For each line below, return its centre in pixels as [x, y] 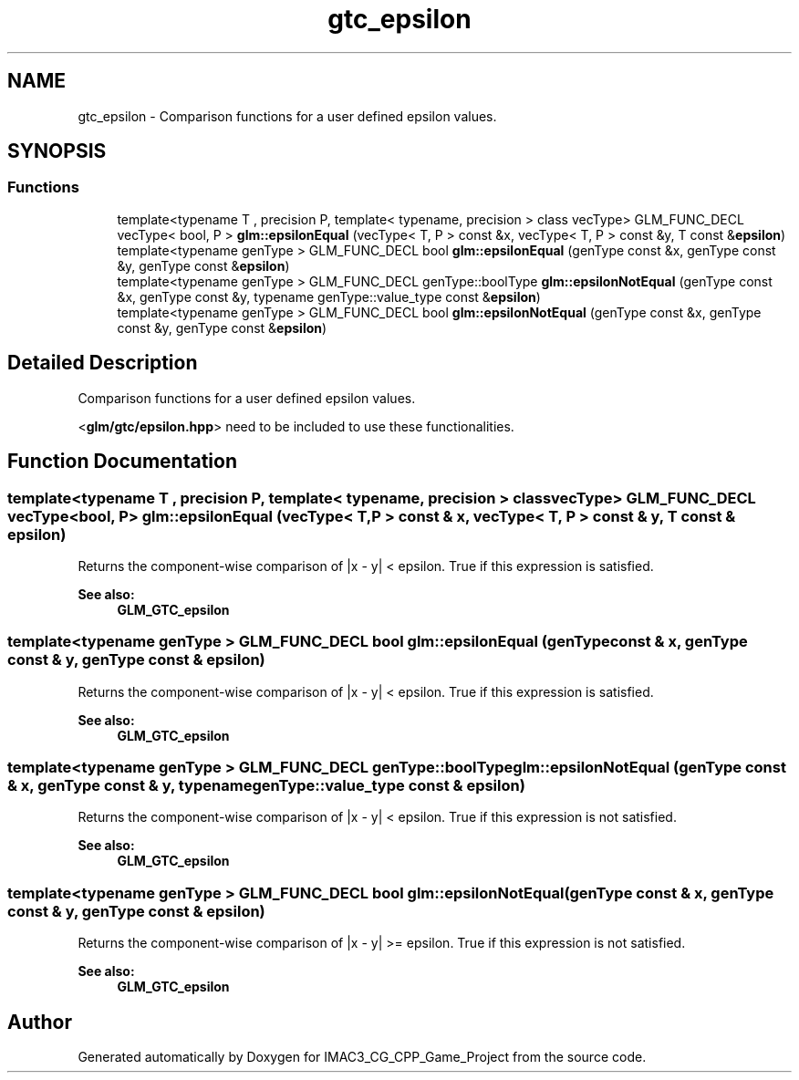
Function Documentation [122, 462]
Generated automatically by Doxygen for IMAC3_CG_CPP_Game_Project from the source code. [362, 1056]
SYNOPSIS [57, 151]
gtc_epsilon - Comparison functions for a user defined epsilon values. [287, 116]
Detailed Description [103, 363]
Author [40, 1022]
